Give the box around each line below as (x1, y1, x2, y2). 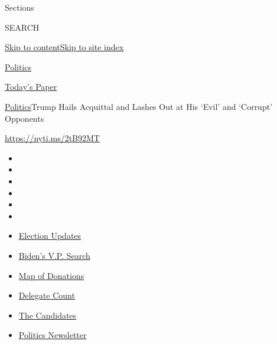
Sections (5, 1, 34, 13)
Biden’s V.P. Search (18, 249, 90, 261)
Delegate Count (18, 289, 75, 301)
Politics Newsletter (18, 329, 87, 341)
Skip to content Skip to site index (5, 41, 124, 53)
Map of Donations (18, 269, 84, 281)
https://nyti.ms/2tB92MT (5, 132, 100, 144)
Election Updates (18, 229, 82, 242)
